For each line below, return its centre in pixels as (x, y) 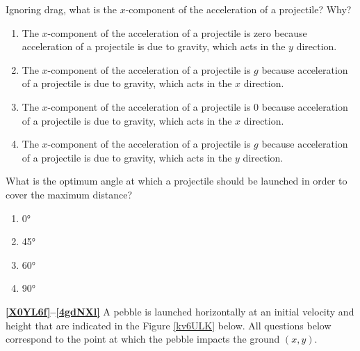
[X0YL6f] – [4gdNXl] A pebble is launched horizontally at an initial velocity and (180, 311)
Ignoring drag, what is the (62, 9)
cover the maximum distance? (69, 194)
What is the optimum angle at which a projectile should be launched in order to (177, 181)
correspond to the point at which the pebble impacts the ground (143, 339)
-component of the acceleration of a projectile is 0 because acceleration (198, 106)
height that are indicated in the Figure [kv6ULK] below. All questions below (169, 325)
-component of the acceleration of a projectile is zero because (177, 32)
